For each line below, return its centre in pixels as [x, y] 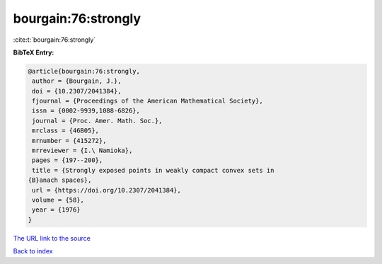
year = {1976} [56, 210]
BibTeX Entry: [34, 52]
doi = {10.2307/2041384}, [77, 91]
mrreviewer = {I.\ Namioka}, [82, 151]
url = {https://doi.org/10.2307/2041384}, [107, 190]
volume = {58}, [58, 200]
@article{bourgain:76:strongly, [84, 71]
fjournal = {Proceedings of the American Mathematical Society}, [147, 101]
